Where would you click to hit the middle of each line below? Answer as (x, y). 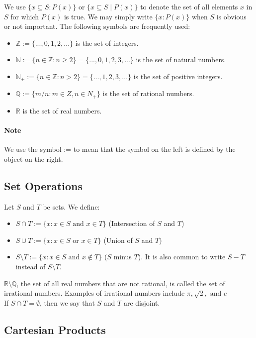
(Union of (118, 240)
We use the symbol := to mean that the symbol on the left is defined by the (120, 149)
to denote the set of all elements (189, 6)
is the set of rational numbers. (148, 93)
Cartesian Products (55, 329)
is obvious (231, 16)
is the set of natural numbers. (181, 59)
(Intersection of (132, 223)
